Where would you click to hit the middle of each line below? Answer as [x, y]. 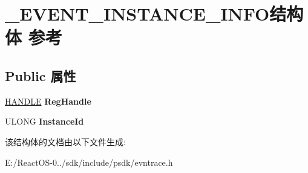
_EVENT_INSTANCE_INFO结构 [154, 14]
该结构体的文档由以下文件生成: [65, 141]
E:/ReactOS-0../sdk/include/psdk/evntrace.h [89, 162]
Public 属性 [41, 75]
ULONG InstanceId [44, 121]
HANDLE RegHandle [48, 101]
